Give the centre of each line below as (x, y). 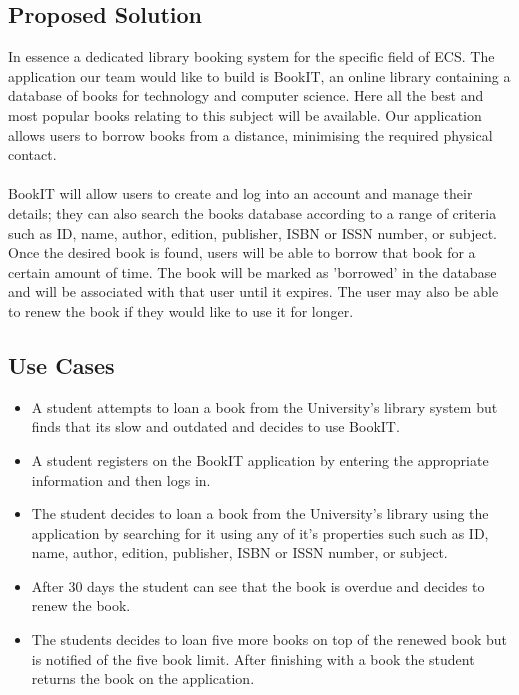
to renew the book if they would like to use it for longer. (181, 310)
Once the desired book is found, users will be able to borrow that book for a (242, 252)
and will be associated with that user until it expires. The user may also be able (253, 291)
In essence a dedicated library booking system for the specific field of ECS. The (251, 56)
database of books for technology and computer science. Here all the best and (246, 95)
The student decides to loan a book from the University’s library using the (260, 513)
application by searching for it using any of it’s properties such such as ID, (260, 532)
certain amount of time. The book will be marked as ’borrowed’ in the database (252, 271)
